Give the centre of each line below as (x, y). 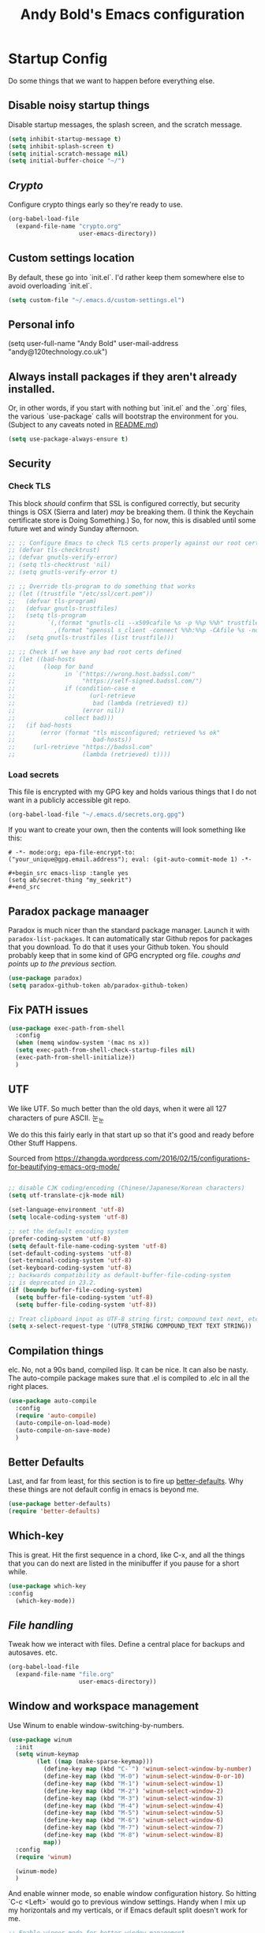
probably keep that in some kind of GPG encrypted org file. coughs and (124, 955)
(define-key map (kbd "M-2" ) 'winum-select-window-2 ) (133, 1791)
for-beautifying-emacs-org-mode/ (64, 1167)
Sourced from (31, 1158)
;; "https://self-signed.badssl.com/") (105, 681)
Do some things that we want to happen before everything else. (112, 80)
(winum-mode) (37, 1871)
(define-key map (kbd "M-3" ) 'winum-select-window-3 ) (133, 1798)
